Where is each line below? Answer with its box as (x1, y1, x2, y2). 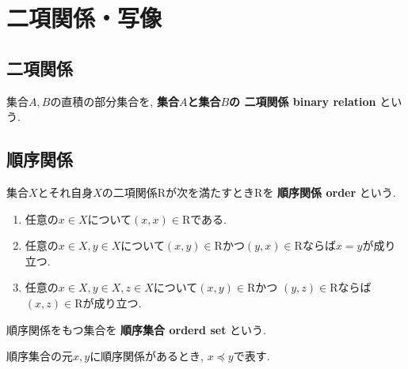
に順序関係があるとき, (90, 348, 204, 364)
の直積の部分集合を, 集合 (50, 92, 179, 109)
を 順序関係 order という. (262, 183, 396, 200)
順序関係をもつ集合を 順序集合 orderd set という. (6, 321, 266, 337)
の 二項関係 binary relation (229, 92, 376, 109)
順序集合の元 (6, 348, 73, 364)
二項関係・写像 (6, 2, 162, 34)
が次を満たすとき (166, 183, 255, 200)
